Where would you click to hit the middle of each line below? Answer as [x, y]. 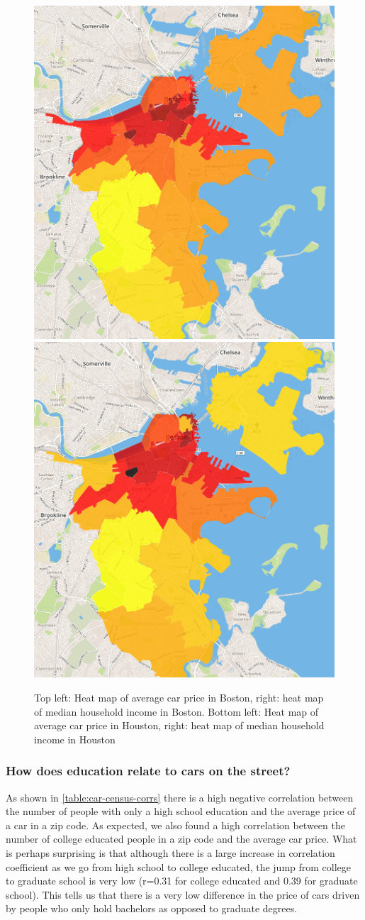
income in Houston [75, 739]
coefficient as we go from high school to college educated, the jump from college [179, 866]
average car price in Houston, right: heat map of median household [179, 725]
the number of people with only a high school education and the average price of [181, 811]
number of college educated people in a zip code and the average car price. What [181, 839]
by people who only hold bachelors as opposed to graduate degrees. [152, 908]
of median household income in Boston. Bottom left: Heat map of [176, 711]
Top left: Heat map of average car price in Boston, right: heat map [179, 697]
